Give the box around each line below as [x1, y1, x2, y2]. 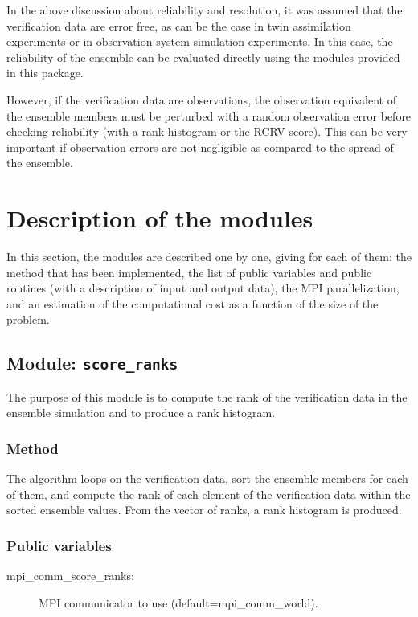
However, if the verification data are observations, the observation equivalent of [6, 91, 396, 108]
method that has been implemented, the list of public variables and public [6, 264, 372, 280]
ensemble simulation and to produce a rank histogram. [6, 404, 276, 421]
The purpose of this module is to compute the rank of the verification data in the [6, 388, 408, 405]
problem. [6, 311, 50, 328]
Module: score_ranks [6, 350, 178, 375]
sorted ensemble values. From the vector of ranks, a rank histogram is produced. [6, 501, 402, 518]
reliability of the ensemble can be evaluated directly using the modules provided [6, 48, 400, 65]
